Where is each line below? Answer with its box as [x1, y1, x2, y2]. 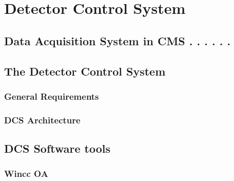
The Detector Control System [4, 63, 166, 79]
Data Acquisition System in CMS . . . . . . [4, 32, 231, 48]
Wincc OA [4, 167, 48, 180]
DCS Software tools [4, 140, 111, 156]
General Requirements [4, 89, 99, 102]
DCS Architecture [4, 113, 81, 126]
